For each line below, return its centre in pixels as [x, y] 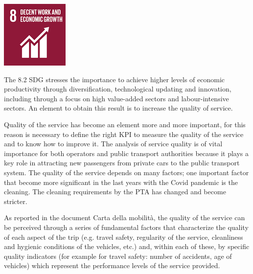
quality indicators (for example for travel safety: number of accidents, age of [118, 256]
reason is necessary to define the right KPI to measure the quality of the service [124, 134]
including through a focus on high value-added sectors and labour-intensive [116, 98]
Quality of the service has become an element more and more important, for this [125, 124]
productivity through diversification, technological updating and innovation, [118, 89]
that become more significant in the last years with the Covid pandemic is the [121, 182]
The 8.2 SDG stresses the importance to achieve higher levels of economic [115, 79]
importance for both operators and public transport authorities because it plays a [126, 153]
